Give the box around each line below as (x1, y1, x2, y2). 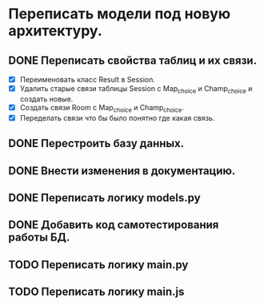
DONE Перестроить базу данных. (8, 137, 185, 150)
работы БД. (8, 231, 70, 244)
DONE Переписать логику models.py (8, 191, 202, 205)
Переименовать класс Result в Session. (19, 75, 156, 84)
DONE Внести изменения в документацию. (8, 164, 236, 177)
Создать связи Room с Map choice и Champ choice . (19, 102, 184, 114)
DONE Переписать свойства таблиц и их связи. (8, 54, 258, 67)
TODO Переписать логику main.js (8, 285, 185, 299)
